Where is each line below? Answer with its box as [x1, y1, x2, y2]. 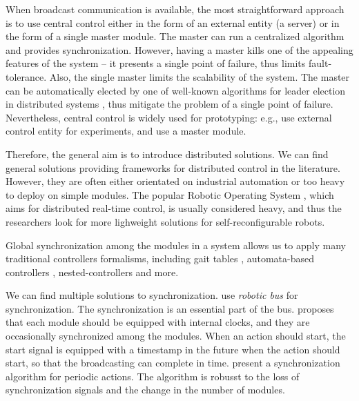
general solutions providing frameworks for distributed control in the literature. [6, 160, 340, 175]
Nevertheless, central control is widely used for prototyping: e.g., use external [6, 110, 332, 124]
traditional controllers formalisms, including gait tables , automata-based [6, 251, 315, 266]
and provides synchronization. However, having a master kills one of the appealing [6, 42, 353, 57]
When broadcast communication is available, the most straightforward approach [6, 2, 345, 16]
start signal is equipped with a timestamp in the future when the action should [6, 342, 340, 356]
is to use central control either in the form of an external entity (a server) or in [6, 15, 340, 30]
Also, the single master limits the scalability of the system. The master [49, 69, 350, 84]
